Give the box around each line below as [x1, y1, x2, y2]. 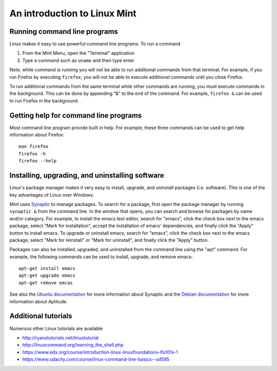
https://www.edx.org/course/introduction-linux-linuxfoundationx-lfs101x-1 [22, 349, 178, 355]
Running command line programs [9, 27, 118, 36]
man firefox [18, 143, 49, 150]
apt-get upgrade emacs [18, 273, 76, 279]
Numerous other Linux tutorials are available [9, 325, 103, 332]
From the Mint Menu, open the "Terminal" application [22, 50, 135, 56]
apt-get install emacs [18, 265, 76, 272]
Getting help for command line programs [9, 111, 142, 120]
